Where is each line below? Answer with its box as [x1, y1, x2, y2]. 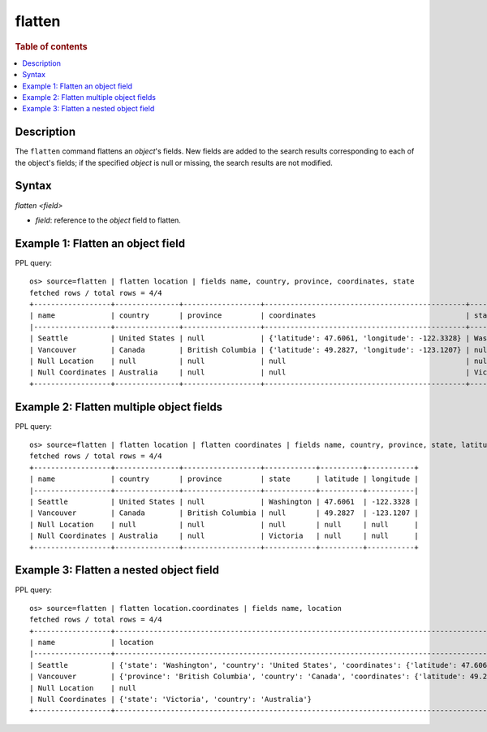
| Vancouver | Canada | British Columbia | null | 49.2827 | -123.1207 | [29, 509, 420, 518]
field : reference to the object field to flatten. [35, 215, 182, 225]
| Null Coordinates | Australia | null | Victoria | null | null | [29, 531, 420, 540]
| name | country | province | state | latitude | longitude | [29, 474, 420, 483]
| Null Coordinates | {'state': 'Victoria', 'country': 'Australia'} [29, 695, 312, 704]
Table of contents [15, 41, 88, 52]
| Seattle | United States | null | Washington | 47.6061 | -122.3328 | [29, 497, 420, 507]
